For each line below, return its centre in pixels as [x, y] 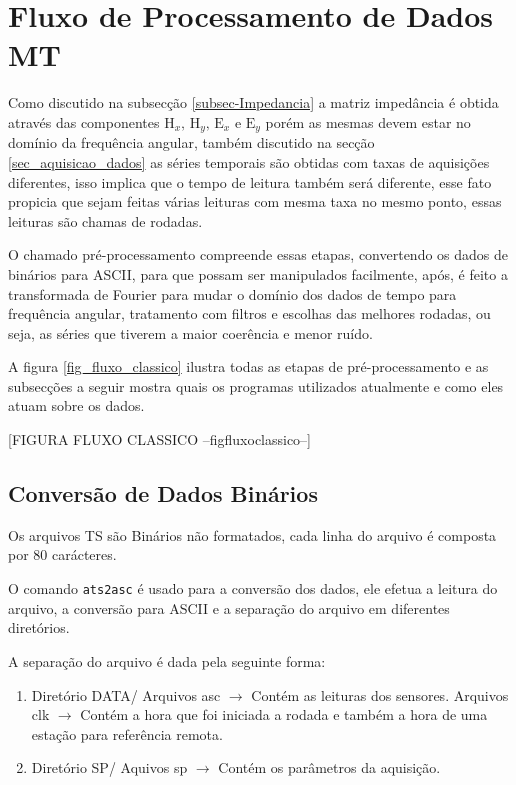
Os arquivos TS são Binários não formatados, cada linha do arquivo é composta [252, 534]
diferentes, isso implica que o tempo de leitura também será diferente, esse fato [250, 181]
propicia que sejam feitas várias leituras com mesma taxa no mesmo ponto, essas [255, 201]
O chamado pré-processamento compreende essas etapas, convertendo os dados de [258, 254]
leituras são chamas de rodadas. [105, 220]
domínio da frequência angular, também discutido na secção [191, 142]
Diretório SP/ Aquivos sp [109, 767]
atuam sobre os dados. [76, 405]
